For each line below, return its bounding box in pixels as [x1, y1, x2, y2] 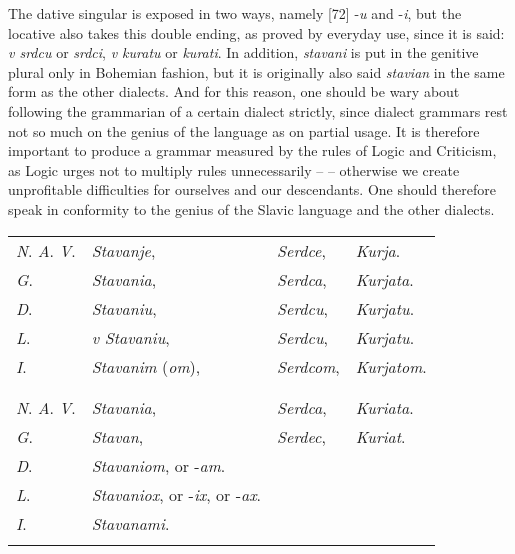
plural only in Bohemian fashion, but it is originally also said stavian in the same [8, 61, 505, 82]
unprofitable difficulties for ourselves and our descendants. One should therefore [8, 179, 497, 200]
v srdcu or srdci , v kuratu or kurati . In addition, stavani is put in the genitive [8, 42, 479, 63]
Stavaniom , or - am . [91, 453, 226, 477]
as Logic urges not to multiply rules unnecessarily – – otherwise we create [8, 159, 460, 180]
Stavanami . [91, 511, 170, 535]
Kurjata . [355, 267, 414, 291]
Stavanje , [91, 238, 156, 262]
